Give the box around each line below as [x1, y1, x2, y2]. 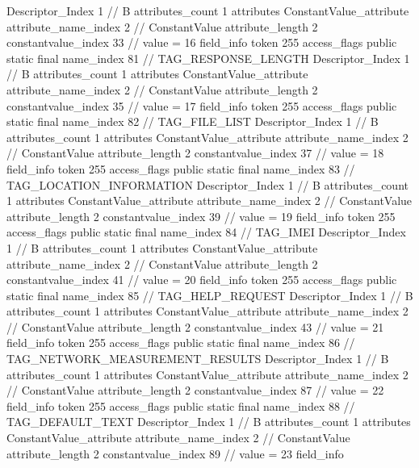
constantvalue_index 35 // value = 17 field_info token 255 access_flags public [6, 97, 397, 114]
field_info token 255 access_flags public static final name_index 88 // [6, 397, 355, 414]
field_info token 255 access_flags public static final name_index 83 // [6, 160, 355, 177]
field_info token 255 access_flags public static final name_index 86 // [6, 334, 355, 351]
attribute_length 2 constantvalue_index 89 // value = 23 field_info [6, 445, 344, 462]
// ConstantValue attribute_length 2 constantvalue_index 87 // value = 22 [6, 382, 384, 399]
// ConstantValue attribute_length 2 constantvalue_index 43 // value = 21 [6, 318, 384, 335]
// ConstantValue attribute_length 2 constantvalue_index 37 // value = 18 [6, 144, 384, 161]
